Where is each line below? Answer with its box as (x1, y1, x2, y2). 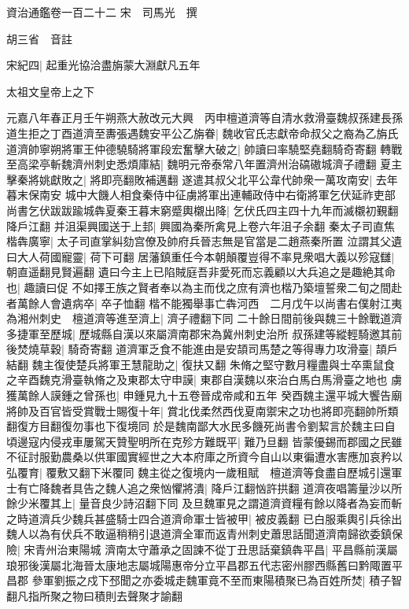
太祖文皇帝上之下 (6, 83, 94, 99)
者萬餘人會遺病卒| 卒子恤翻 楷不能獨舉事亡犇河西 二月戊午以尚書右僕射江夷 (6, 294, 403, 311)
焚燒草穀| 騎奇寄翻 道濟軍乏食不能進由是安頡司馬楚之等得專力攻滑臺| (17, 341, 373, 357)
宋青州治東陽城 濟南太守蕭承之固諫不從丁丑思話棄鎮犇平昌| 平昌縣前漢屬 (24, 541, 398, 557)
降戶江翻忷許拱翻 (211, 479, 300, 496)
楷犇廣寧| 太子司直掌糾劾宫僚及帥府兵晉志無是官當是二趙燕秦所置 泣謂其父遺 (6, 233, 403, 249)
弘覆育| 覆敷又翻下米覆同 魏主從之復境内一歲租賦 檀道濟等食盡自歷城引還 (6, 464, 392, 481)
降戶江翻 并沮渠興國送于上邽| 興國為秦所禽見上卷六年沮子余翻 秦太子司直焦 (6, 217, 395, 234)
